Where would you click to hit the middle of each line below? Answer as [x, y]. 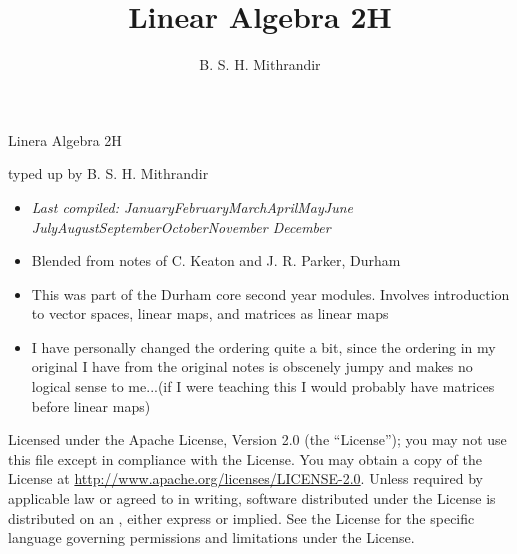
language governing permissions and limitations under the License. [211, 537]
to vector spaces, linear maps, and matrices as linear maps [210, 313]
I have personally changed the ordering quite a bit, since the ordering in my [263, 346]
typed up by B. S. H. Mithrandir [108, 173]
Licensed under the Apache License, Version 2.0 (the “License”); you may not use [257, 439]
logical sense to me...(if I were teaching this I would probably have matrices [263, 386]
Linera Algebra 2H [65, 139]
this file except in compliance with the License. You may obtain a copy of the [245, 458]
